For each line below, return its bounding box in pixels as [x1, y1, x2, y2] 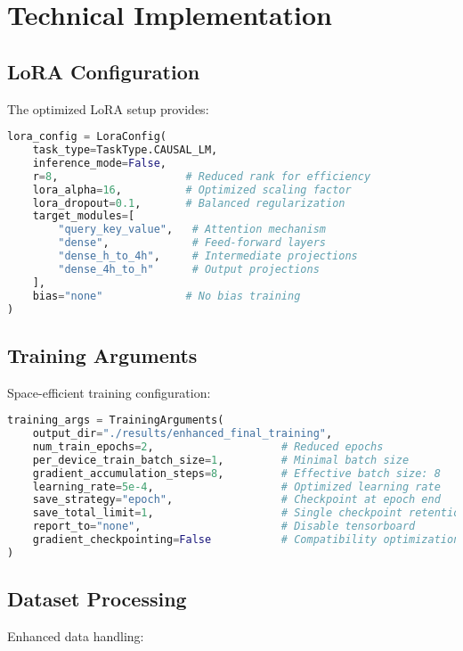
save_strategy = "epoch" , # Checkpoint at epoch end [32, 493, 441, 507]
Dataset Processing [7, 585, 187, 613]
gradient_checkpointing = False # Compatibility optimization [32, 533, 460, 547]
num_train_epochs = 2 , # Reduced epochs [32, 440, 384, 453]
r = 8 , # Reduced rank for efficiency [32, 169, 371, 183]
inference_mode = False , [32, 156, 167, 169]
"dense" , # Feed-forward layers [58, 236, 326, 250]
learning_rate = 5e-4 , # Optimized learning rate [32, 480, 441, 493]
